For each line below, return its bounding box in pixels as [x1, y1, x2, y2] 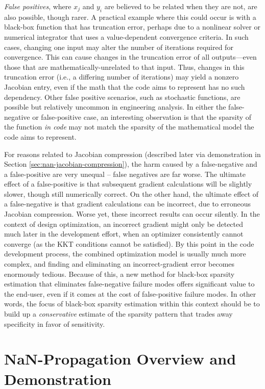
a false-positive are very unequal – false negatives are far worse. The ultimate [4, 168, 246, 179]
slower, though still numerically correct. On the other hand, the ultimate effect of [4, 188, 259, 199]
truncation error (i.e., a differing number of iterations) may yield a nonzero [4, 71, 239, 82]
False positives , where [4, 1, 71, 11]
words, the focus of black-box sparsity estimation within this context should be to [4, 298, 260, 309]
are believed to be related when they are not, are [104, 1, 257, 11]
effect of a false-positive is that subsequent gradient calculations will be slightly [4, 178, 252, 189]
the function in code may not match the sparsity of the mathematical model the [4, 121, 254, 132]
